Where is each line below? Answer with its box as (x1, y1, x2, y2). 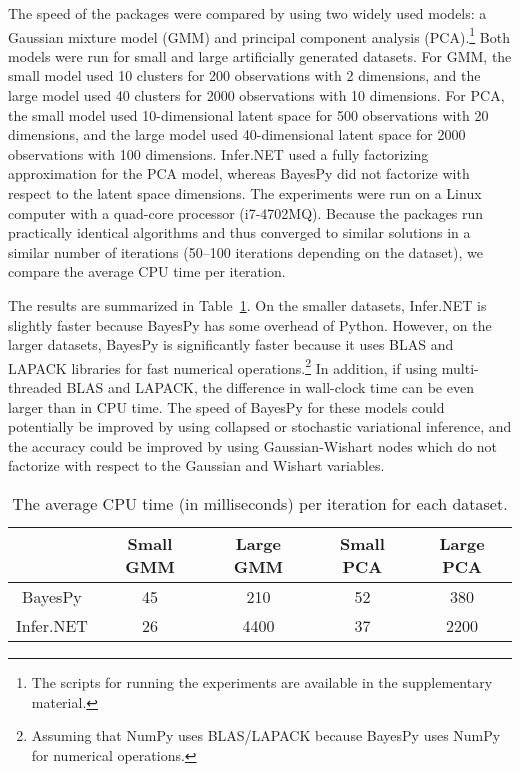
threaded (8, 377, 62, 397)
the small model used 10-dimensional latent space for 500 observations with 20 (8, 104, 489, 125)
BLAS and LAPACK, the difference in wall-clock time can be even (66, 377, 474, 397)
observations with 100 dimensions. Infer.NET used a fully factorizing (8, 143, 429, 164)
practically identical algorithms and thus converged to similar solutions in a (8, 222, 471, 243)
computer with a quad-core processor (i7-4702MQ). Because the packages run (8, 202, 484, 223)
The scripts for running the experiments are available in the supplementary (31, 671, 493, 692)
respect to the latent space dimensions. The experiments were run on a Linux (8, 183, 482, 203)
